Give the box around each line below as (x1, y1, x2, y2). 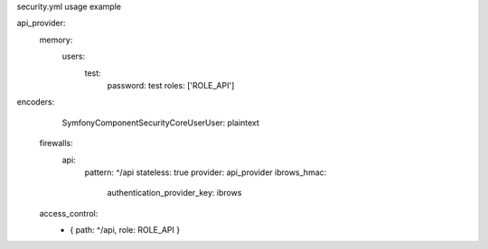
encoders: (16, 97, 55, 107)
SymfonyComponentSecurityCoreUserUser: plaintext (61, 117, 259, 128)
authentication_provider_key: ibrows (107, 188, 242, 198)
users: (61, 51, 86, 62)
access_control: (39, 207, 99, 218)
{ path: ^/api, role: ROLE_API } (70, 225, 181, 235)
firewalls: (39, 138, 74, 149)
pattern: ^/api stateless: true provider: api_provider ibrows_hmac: (84, 167, 327, 178)
